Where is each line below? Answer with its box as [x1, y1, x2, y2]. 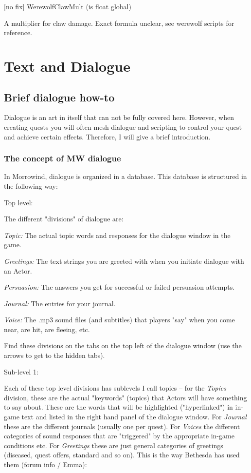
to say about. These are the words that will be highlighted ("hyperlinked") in [4, 402, 233, 412]
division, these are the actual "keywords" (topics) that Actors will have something [4, 392, 247, 402]
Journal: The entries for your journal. [4, 298, 116, 308]
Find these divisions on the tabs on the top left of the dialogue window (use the [4, 340, 242, 351]
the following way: [4, 180, 58, 191]
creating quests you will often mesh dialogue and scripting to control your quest [4, 121, 242, 132]
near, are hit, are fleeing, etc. [4, 324, 90, 334]
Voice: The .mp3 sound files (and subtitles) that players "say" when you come [4, 315, 235, 325]
